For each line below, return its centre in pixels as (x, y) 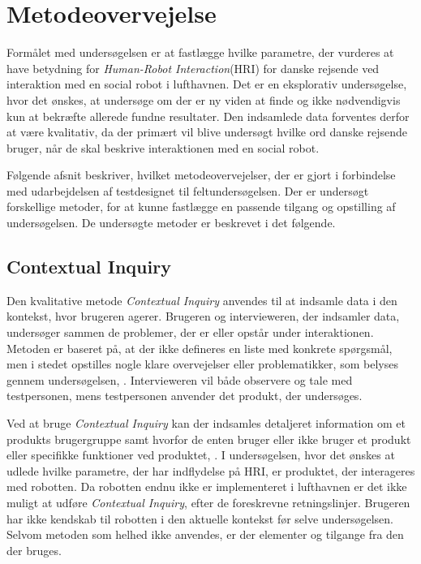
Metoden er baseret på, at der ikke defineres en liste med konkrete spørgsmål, (200, 348)
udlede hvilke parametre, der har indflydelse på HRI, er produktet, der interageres (211, 470)
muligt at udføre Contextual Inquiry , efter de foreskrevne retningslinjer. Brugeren (208, 502)
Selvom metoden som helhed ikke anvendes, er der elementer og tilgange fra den (205, 534)
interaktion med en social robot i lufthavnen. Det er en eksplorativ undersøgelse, (207, 84)
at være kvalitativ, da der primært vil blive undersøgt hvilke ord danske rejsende (207, 132)
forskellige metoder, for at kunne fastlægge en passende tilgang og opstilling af (201, 207)
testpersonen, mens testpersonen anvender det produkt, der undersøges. (185, 396)
